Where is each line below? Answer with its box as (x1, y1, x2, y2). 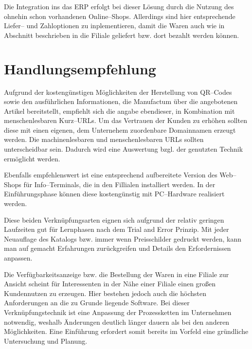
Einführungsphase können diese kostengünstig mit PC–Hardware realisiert (4, 189, 225, 199)
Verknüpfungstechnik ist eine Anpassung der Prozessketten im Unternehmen (4, 307, 232, 317)
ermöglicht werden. (4, 153, 60, 163)
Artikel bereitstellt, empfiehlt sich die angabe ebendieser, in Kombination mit (4, 105, 235, 116)
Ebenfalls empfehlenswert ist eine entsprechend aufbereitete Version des (4, 170, 217, 180)
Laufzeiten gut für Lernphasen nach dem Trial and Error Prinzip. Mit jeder (4, 224, 229, 234)
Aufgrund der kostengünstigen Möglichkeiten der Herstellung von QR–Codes (4, 87, 232, 97)
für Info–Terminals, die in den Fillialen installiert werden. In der (23, 179, 216, 189)
